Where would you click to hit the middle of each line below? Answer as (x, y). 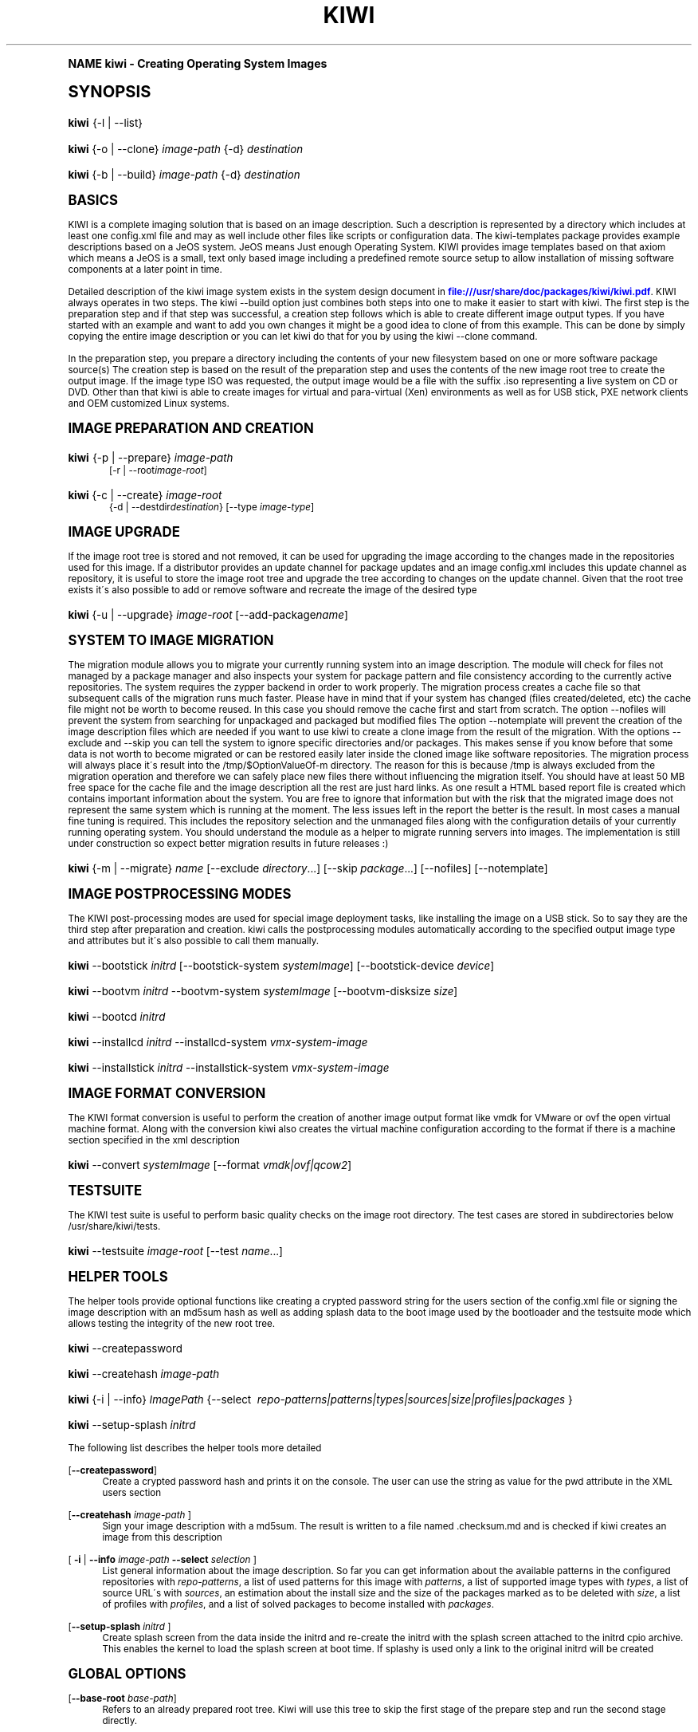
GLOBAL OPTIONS (127, 1673)
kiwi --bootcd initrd (117, 1016)
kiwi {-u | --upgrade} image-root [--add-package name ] (208, 614)
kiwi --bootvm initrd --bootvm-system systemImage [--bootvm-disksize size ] (263, 991)
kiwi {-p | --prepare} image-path (151, 457)
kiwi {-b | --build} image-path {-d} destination (184, 174)
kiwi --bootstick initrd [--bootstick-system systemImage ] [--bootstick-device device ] (281, 965)
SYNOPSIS (110, 91)
